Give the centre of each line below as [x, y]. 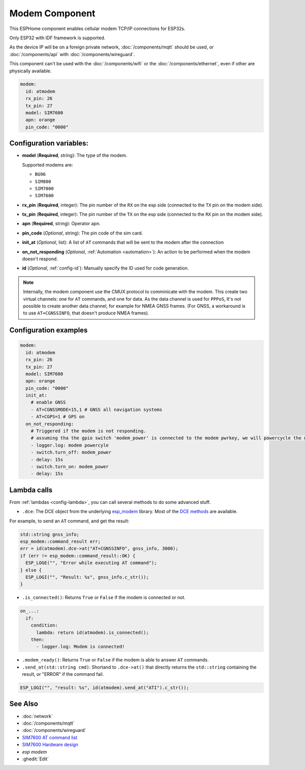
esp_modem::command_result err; [60, 542]
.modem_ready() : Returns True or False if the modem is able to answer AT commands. [115, 660]
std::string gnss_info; [50, 534]
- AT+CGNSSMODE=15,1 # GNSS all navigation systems [97, 409]
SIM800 [43, 181]
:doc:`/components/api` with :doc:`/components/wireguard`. [72, 54]
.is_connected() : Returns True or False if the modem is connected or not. [104, 598]
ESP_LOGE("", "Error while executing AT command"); [91, 563]
